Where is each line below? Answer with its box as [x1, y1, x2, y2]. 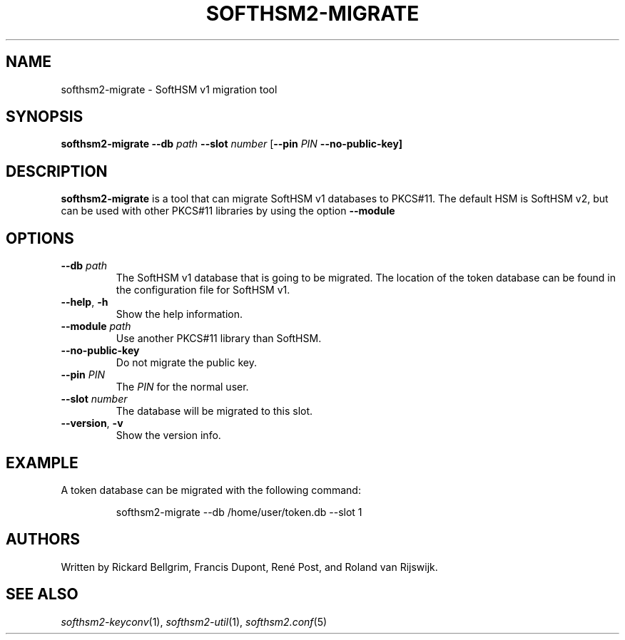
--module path [61, 320, 131, 333]
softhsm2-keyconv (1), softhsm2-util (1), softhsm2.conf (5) [61, 615, 327, 628]
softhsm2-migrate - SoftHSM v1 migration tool [61, 83, 278, 96]
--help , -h [61, 296, 108, 309]
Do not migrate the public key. [116, 356, 257, 369]
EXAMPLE [6, 453, 78, 472]
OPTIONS [6, 229, 74, 247]
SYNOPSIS [6, 108, 83, 126]
